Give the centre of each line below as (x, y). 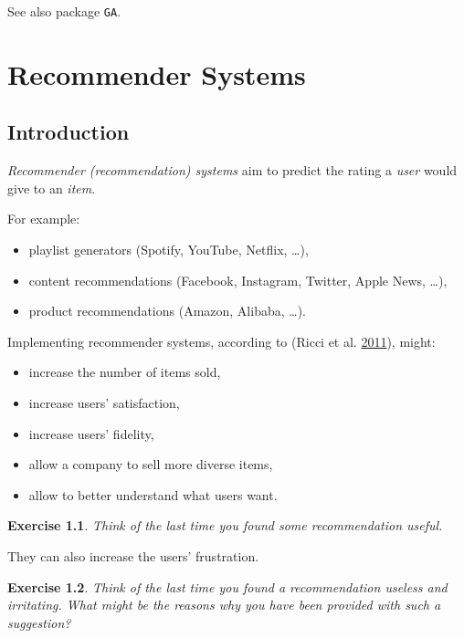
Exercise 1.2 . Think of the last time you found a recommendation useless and (227, 586)
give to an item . (52, 188)
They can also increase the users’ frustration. (133, 555)
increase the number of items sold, (125, 372)
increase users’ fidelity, (91, 433)
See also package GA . (64, 11)
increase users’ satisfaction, (104, 402)
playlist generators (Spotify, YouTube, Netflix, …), (169, 250)
